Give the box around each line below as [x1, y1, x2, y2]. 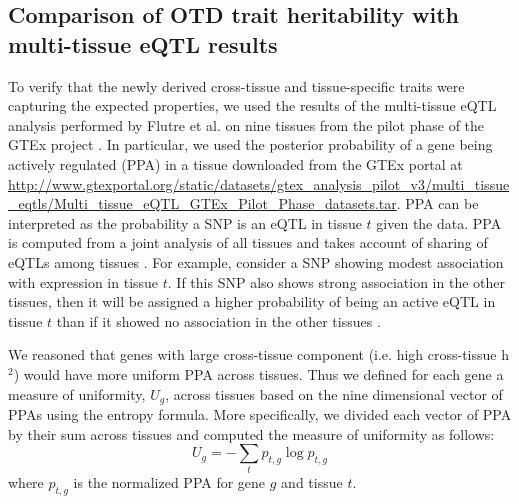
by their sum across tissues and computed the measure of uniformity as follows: [8, 423, 495, 444]
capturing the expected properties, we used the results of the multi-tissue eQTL [8, 95, 497, 116]
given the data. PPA [376, 212, 502, 233]
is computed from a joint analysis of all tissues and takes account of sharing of [8, 232, 488, 253]
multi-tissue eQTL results [8, 28, 278, 59]
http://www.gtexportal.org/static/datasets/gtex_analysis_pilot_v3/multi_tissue [8, 173, 510, 194]
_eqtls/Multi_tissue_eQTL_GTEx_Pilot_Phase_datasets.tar [8, 193, 397, 214]
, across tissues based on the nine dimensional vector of [165, 383, 503, 404]
